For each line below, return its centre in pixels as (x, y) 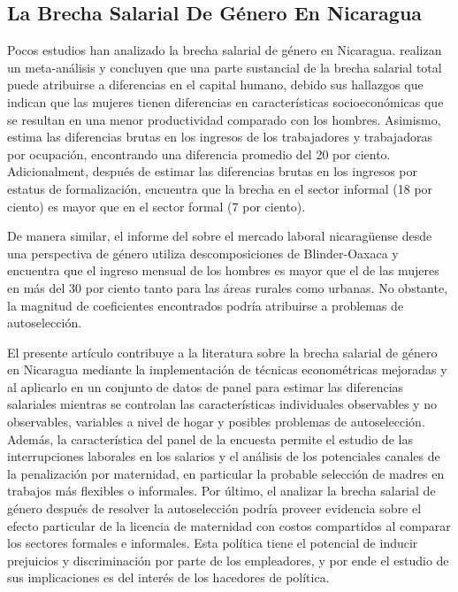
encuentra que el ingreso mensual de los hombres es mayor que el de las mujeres (223, 270)
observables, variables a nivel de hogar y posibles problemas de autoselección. (216, 422)
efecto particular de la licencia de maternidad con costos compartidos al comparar (229, 525)
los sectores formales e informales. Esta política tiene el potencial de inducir (213, 543)
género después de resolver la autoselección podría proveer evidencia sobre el (214, 508)
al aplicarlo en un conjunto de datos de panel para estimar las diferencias (206, 386)
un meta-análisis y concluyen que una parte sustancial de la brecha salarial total (225, 67)
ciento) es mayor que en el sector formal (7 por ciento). (156, 206)
